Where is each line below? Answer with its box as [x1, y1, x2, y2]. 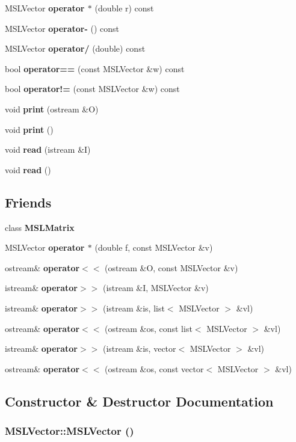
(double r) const [94, 2, 154, 14]
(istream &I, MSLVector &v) [102, 281, 209, 294]
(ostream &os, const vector [105, 362, 204, 375]
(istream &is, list [102, 301, 165, 314]
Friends [5, 192, 52, 211]
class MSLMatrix [5, 221, 75, 233]
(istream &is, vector [102, 342, 176, 355]
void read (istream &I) [5, 143, 91, 156]
